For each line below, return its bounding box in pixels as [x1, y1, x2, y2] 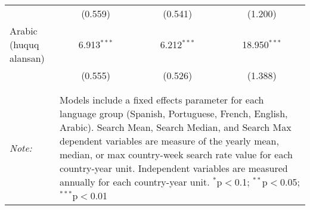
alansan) [10, 51, 45, 65]
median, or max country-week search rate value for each [60, 148, 293, 161]
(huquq [10, 37, 39, 51]
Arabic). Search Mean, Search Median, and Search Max [60, 120, 292, 134]
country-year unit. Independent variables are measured [60, 161, 288, 175]
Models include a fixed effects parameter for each [60, 93, 264, 106]
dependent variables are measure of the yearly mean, [60, 134, 279, 148]
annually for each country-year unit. [60, 175, 210, 189]
